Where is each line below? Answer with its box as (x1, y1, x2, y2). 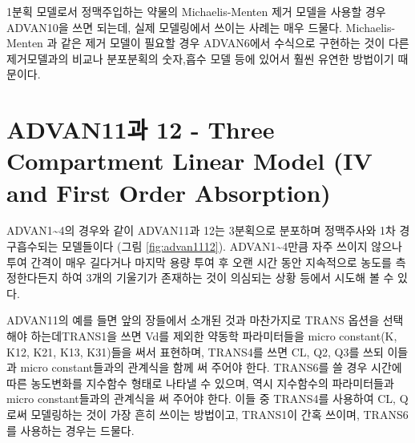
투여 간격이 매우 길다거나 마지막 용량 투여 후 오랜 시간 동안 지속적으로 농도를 (6, 253, 392, 270)
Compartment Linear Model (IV (6, 144, 373, 177)
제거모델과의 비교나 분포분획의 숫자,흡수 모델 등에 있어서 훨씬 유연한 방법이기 (6, 50, 394, 66)
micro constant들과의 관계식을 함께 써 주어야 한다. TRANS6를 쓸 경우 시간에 (20, 359, 402, 376)
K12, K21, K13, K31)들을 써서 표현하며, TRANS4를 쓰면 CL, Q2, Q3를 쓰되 (6, 343, 384, 360)
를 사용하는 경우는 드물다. (6, 421, 135, 438)
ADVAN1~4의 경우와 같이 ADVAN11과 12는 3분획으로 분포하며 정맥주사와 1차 (6, 222, 396, 239)
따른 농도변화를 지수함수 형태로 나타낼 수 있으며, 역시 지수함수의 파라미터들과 (6, 374, 394, 391)
